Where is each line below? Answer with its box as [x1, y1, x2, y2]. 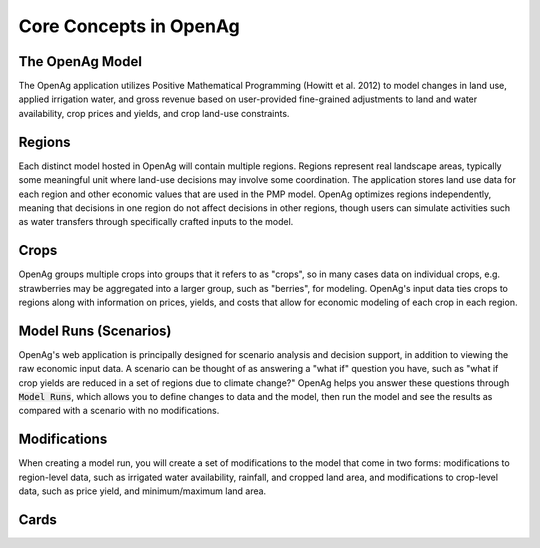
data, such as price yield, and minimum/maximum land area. [18, 485, 267, 497]
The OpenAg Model [18, 53, 142, 70]
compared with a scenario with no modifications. [18, 405, 220, 417]
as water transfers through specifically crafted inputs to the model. [18, 216, 294, 228]
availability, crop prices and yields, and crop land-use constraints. [18, 107, 290, 119]
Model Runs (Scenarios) [18, 322, 172, 339]
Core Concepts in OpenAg [18, 15, 240, 37]
